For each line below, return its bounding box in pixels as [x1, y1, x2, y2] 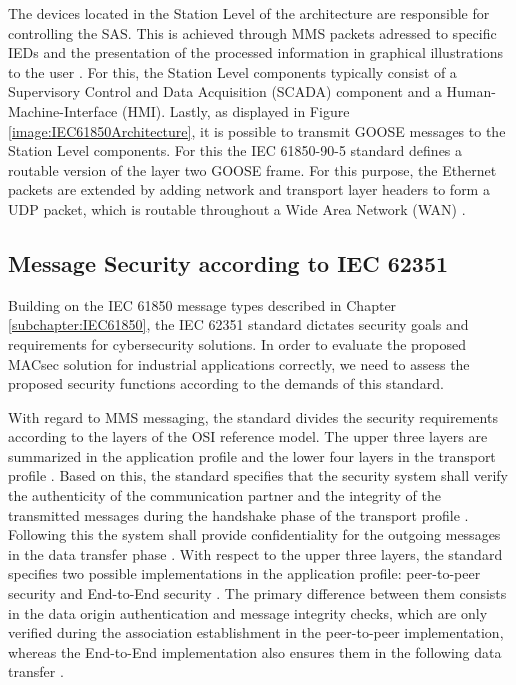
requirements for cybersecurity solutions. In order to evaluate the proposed [8, 333, 467, 354]
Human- [446, 81, 496, 102]
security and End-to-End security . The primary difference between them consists [8, 583, 507, 604]
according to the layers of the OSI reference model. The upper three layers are [8, 426, 488, 447]
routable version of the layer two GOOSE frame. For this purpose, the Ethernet [8, 159, 497, 180]
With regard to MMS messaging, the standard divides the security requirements [8, 406, 498, 427]
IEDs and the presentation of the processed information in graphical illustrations [8, 42, 503, 63]
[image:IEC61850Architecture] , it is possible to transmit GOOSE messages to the [8, 120, 506, 141]
